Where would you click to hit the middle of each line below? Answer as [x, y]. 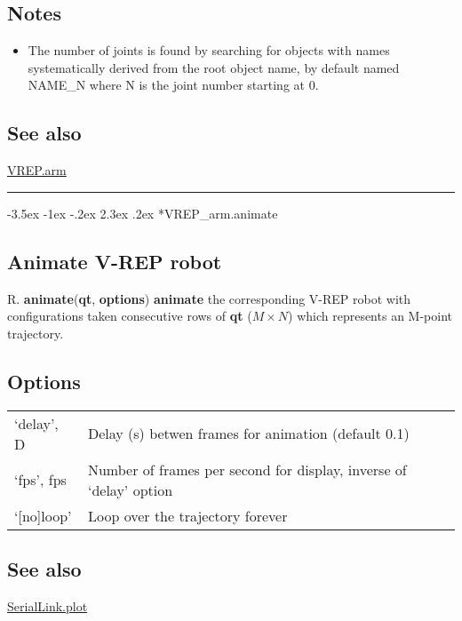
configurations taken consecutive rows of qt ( [130, 316]
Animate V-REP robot [115, 261]
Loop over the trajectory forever [187, 515]
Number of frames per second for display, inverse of [247, 469]
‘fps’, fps [40, 480]
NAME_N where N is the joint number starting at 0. [173, 85]
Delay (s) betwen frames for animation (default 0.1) [248, 434]
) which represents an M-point [370, 316]
